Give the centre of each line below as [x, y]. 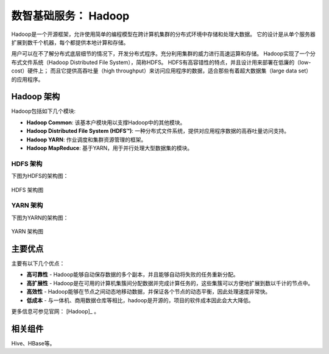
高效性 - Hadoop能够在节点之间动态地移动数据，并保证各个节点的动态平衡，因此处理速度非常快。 [149, 292]
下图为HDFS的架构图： [40, 176]
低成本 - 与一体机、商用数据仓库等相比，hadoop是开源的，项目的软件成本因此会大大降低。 [140, 300]
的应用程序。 [27, 79]
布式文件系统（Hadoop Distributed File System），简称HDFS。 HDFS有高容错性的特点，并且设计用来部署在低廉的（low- [161, 62]
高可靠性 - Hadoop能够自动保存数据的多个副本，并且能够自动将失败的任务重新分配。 [133, 275]
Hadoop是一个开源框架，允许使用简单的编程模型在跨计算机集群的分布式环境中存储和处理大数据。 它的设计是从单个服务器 [164, 34]
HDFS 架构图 [27, 189]
